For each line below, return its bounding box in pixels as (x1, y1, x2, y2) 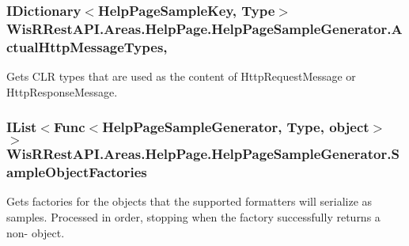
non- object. (6, 224, 65, 240)
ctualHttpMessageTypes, (6, 36, 168, 56)
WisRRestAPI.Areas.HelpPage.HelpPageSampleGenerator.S (6, 144, 400, 164)
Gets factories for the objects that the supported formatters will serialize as (6, 193, 373, 210)
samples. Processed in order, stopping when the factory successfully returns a (6, 208, 381, 225)
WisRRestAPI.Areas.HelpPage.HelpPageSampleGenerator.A (6, 18, 403, 38)
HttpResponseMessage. (6, 83, 118, 100)
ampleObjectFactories (6, 162, 147, 182)
